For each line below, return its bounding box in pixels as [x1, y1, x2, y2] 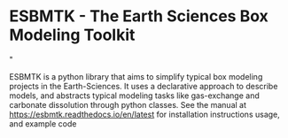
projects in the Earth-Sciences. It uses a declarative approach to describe [9, 80, 278, 91]
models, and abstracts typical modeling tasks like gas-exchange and [9, 90, 260, 101]
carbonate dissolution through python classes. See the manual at [9, 99, 246, 110]
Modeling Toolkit [9, 25, 136, 45]
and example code [9, 118, 77, 129]
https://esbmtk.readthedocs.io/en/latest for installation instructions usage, [9, 109, 281, 119]
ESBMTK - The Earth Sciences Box [9, 6, 269, 27]
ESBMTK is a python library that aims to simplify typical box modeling [9, 71, 263, 81]
